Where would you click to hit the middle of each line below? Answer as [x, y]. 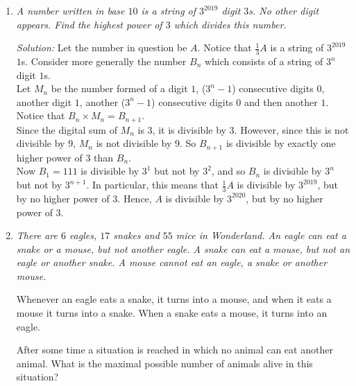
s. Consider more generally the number [104, 61]
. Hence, [135, 198]
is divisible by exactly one [281, 143]
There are [37, 235]
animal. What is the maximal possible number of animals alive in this [164, 363]
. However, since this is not [291, 129]
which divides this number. [230, 24]
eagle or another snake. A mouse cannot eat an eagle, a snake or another [172, 262]
